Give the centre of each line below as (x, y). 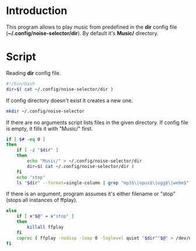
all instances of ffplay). (50, 200)
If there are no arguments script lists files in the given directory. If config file (97, 122)
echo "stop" (31, 177)
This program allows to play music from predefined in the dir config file (92, 27)
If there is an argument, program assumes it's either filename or (83, 194)
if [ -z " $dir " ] (38, 150)
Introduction (37, 11)
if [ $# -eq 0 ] (26, 139)
